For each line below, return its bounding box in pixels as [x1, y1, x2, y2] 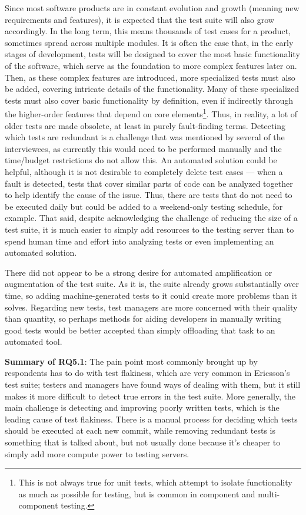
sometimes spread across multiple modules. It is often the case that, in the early [5, 36, 294, 48]
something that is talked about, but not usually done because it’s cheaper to [5, 436, 281, 448]
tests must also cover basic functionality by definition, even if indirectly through [5, 94, 294, 106]
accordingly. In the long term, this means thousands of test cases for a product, [5, 25, 291, 37]
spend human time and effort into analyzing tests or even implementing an [5, 235, 274, 247]
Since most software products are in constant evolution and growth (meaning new [5, 2, 300, 14]
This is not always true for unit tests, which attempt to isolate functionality [18, 476, 292, 488]
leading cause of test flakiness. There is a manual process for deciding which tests [5, 412, 298, 425]
